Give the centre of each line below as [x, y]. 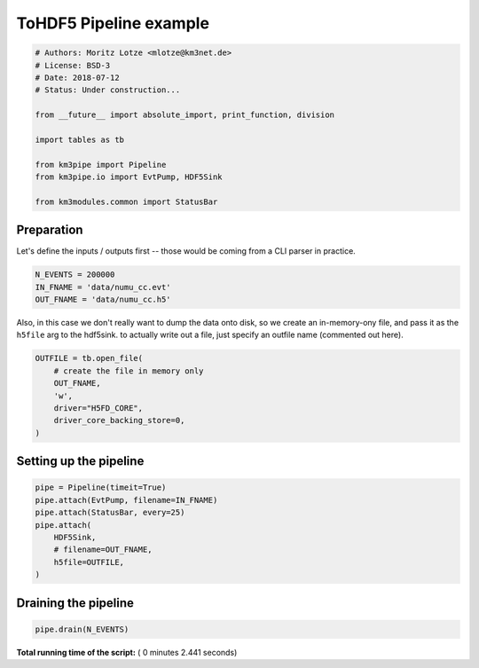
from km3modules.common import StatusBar [126, 201]
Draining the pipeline [75, 603]
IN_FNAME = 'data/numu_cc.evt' [103, 287]
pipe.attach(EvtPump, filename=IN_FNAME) [126, 500]
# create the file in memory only [129, 371]
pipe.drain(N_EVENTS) [82, 629]
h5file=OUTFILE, [89, 562]
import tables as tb [79, 139]
